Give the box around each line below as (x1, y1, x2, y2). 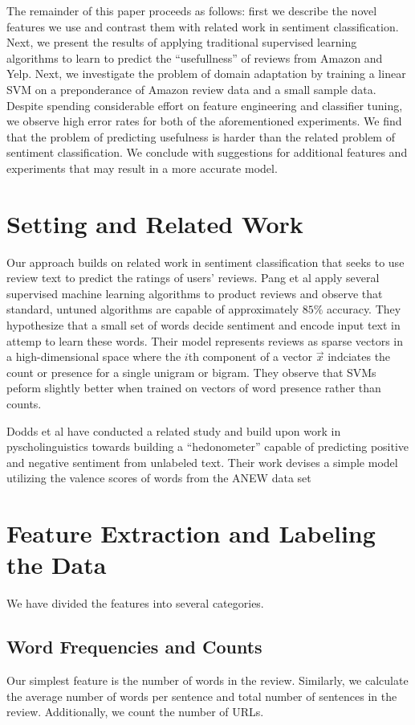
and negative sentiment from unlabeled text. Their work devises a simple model (6, 453, 398, 470)
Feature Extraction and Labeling (6, 517, 376, 550)
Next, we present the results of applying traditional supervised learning (6, 34, 357, 51)
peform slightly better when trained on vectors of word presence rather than (6, 379, 381, 396)
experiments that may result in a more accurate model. (6, 159, 278, 176)
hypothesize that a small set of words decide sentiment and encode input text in (6, 317, 401, 334)
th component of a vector (188, 348, 313, 365)
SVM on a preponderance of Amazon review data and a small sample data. (6, 80, 376, 97)
